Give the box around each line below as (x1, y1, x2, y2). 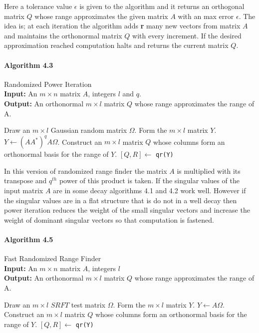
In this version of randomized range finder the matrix (4, 165, 167, 176)
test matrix (71, 299, 105, 310)
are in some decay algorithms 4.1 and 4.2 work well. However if (53, 185, 246, 196)
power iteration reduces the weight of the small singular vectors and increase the (4, 205, 250, 215)
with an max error (178, 10, 234, 21)
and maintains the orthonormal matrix (4, 30, 122, 40)
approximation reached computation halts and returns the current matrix (4, 40, 229, 50)
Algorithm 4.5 (4, 234, 53, 245)
